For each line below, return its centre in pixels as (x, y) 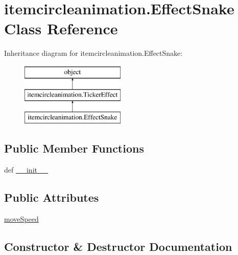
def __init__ (26, 170)
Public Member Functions (74, 148)
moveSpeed (21, 218)
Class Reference (61, 28)
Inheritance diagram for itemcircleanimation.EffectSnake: (93, 53)
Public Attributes (52, 197)
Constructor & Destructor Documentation (118, 246)
